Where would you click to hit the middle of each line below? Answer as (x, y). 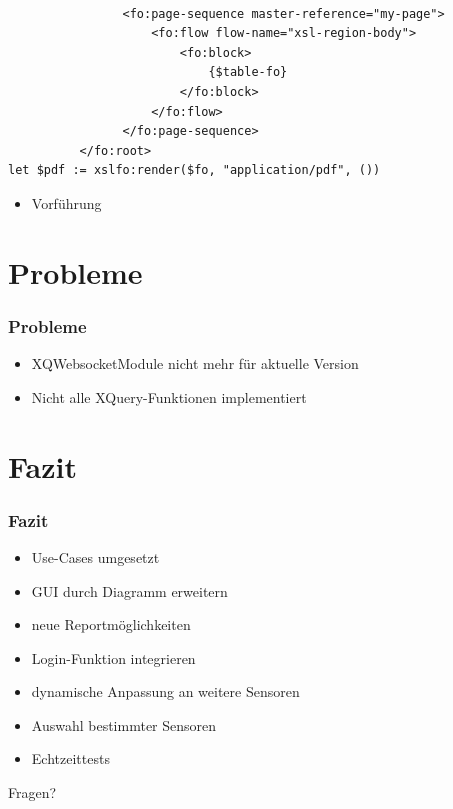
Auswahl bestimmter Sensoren (124, 724)
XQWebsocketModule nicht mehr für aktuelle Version (195, 363)
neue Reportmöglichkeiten (111, 624)
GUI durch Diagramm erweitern (129, 590)
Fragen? (32, 792)
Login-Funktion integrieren (113, 657)
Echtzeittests (70, 758)
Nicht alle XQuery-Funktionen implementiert (169, 396)
